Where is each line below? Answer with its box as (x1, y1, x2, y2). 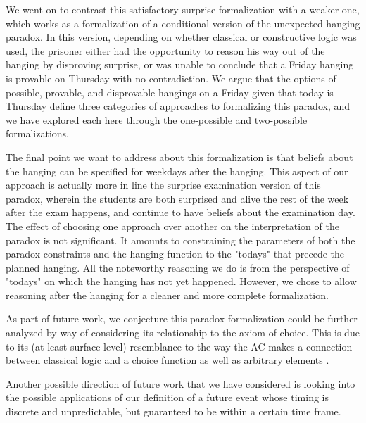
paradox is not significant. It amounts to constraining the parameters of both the (6, 232, 355, 247)
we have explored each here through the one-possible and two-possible (6, 112, 308, 127)
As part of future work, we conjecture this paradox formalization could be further (6, 311, 358, 326)
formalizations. (6, 126, 69, 141)
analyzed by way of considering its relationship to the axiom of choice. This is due (6, 325, 360, 340)
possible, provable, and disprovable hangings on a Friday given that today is (6, 84, 334, 99)
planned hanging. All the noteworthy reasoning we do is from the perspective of (6, 260, 350, 274)
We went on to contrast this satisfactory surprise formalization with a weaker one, (6, 2, 360, 16)
